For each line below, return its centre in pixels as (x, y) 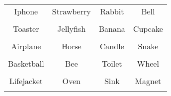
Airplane (26, 46)
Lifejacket (26, 81)
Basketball (26, 63)
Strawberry (71, 11)
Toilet (112, 63)
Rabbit (112, 11)
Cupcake (148, 29)
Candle (112, 46)
